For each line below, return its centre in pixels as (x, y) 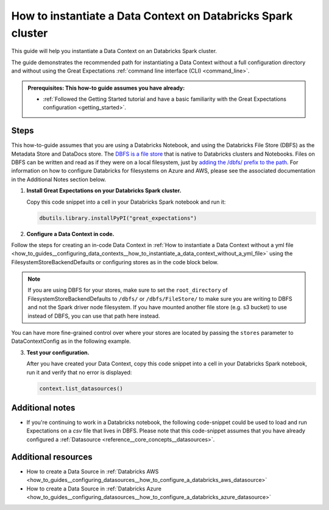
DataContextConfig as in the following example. (71, 341)
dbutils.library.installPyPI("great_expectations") (118, 218)
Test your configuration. (58, 352)
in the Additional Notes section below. (59, 179)
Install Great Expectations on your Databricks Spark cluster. (104, 191)
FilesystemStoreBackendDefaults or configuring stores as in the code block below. (115, 262)
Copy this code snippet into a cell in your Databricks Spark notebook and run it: (126, 202)
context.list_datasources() (81, 388)
